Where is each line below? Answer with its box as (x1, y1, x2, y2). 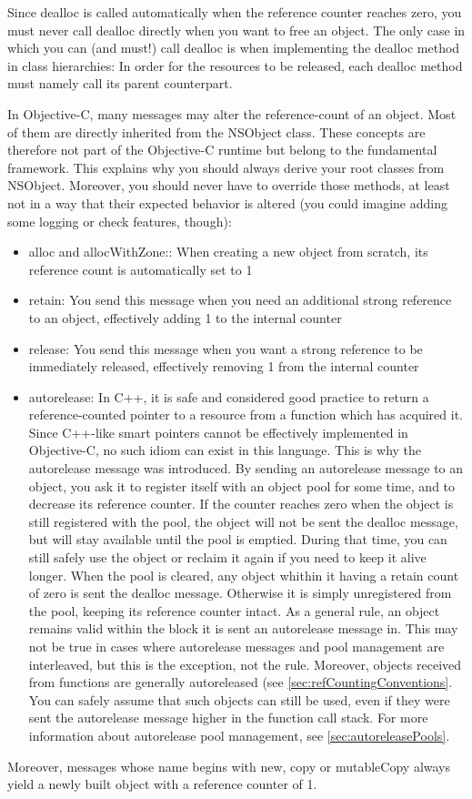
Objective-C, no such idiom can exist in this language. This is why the (28, 440, 422, 460)
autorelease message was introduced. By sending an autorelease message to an (28, 459, 464, 478)
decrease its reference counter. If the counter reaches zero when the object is (28, 494, 454, 513)
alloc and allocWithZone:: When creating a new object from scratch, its (28, 242, 428, 261)
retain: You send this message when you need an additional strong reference (28, 290, 452, 309)
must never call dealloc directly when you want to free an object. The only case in (7, 20, 466, 39)
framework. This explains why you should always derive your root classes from (7, 157, 445, 177)
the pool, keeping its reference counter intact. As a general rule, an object (28, 601, 440, 620)
